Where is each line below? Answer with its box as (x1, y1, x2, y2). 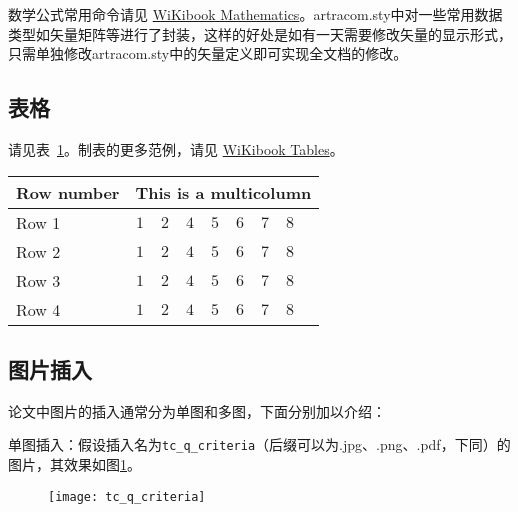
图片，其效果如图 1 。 (8, 454, 141, 475)
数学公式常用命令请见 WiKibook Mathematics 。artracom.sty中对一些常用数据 (8, 4, 503, 24)
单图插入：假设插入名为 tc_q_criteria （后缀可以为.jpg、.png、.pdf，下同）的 (8, 434, 511, 455)
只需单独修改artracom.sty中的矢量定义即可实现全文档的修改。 (8, 43, 408, 64)
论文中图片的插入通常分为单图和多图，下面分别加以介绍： (8, 400, 386, 421)
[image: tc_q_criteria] (48, 489, 206, 504)
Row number (16, 180, 120, 204)
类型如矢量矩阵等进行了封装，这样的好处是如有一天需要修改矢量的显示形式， (8, 23, 512, 44)
